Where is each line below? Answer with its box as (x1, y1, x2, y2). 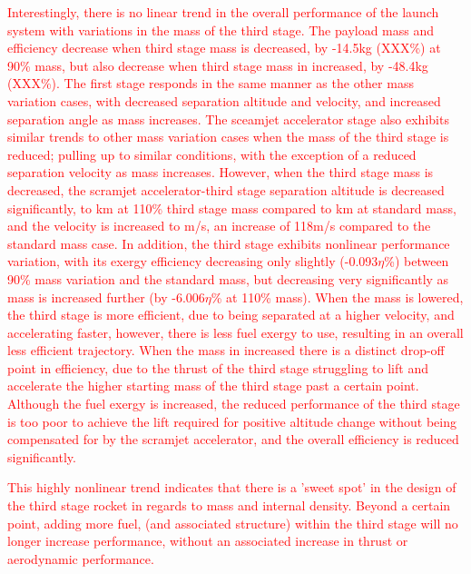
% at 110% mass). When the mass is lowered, (211, 287, 464, 306)
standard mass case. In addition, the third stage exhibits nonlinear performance (7, 233, 450, 252)
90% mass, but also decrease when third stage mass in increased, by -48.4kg (7, 55, 428, 74)
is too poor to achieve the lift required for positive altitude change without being (7, 411, 457, 430)
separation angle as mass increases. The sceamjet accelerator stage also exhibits (7, 109, 449, 128)
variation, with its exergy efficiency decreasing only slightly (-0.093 (7, 252, 378, 271)
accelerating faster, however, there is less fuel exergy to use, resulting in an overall (7, 322, 464, 341)
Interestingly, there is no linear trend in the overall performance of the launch (7, 3, 439, 21)
